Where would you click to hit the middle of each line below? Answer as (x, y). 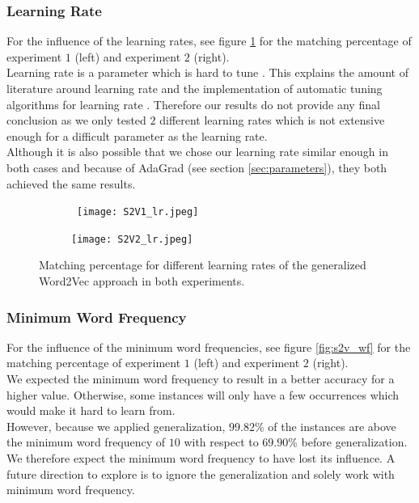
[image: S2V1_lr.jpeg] (138, 212)
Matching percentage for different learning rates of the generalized (203, 265)
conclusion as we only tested (76, 120)
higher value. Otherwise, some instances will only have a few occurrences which (203, 394)
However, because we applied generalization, (116, 426)
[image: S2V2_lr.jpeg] (132, 239)
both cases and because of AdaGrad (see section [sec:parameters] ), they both (197, 167)
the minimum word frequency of (86, 442)
